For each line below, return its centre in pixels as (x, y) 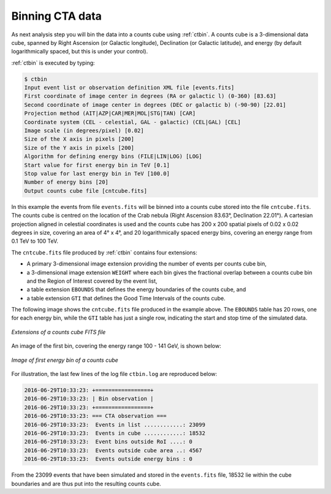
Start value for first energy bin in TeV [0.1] (97, 165)
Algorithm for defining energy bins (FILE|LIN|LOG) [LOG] (113, 156)
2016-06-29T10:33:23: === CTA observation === (95, 416)
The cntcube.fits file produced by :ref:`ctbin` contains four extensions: (104, 253)
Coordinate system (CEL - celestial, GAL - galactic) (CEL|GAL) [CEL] (133, 122)
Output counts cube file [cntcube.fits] (86, 191)
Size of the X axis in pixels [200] (79, 139)
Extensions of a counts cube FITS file (59, 332)
